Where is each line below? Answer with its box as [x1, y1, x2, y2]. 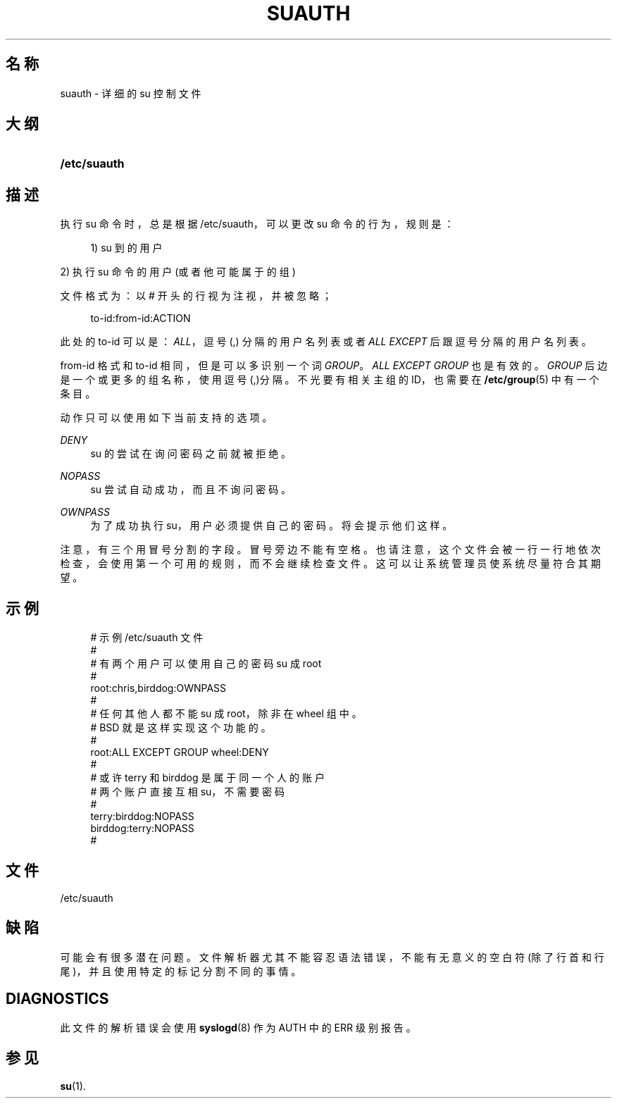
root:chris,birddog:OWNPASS [90, 682, 227, 695]
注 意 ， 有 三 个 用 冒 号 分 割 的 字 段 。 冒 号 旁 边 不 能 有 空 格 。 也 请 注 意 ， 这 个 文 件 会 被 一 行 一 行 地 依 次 [60, 543, 601, 556]
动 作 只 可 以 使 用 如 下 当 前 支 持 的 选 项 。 [60, 411, 273, 424]
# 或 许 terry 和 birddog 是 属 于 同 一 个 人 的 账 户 [90, 771, 325, 784]
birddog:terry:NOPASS [90, 822, 194, 835]
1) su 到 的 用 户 [90, 242, 163, 254]
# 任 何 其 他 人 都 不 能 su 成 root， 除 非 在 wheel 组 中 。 [90, 707, 362, 720]
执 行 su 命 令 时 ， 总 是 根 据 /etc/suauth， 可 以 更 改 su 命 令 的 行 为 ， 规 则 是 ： [60, 218, 454, 230]
